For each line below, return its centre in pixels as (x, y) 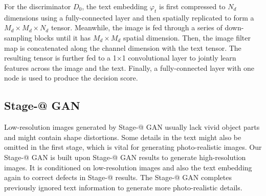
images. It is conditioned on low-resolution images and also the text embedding (128, 167)
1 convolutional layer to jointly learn (179, 58)
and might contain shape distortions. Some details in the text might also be (123, 137)
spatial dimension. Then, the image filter (187, 37)
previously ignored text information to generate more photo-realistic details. (123, 187)
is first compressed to (192, 6)
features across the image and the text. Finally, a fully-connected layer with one (129, 67)
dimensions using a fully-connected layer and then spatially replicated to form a (129, 17)
